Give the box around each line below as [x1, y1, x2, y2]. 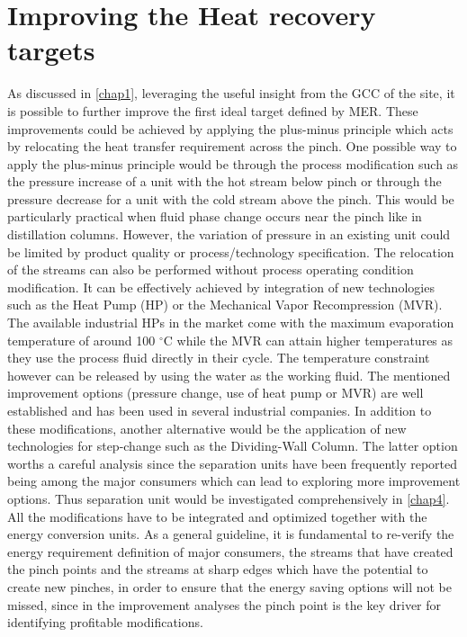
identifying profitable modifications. [7, 613, 203, 632]
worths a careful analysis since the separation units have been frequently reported [7, 453, 458, 472]
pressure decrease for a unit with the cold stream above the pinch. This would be [7, 189, 454, 208]
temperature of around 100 [7, 330, 156, 349]
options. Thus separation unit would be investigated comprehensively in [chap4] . [7, 489, 450, 507]
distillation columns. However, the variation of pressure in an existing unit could [7, 225, 451, 244]
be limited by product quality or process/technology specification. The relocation [7, 242, 454, 261]
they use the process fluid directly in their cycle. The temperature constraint [7, 348, 430, 367]
